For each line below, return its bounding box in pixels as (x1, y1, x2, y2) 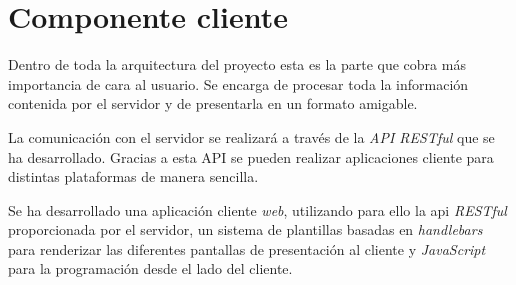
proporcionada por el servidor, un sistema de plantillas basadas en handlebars (8, 219, 483, 240)
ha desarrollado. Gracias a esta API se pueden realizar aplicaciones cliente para (8, 146, 494, 167)
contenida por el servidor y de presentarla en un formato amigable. (8, 93, 418, 114)
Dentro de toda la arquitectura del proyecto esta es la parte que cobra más (8, 54, 466, 75)
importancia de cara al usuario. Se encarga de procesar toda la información (8, 73, 469, 94)
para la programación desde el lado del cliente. (8, 258, 293, 279)
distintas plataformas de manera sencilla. (8, 166, 259, 187)
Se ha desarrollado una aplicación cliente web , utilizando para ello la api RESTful (8, 199, 507, 220)
